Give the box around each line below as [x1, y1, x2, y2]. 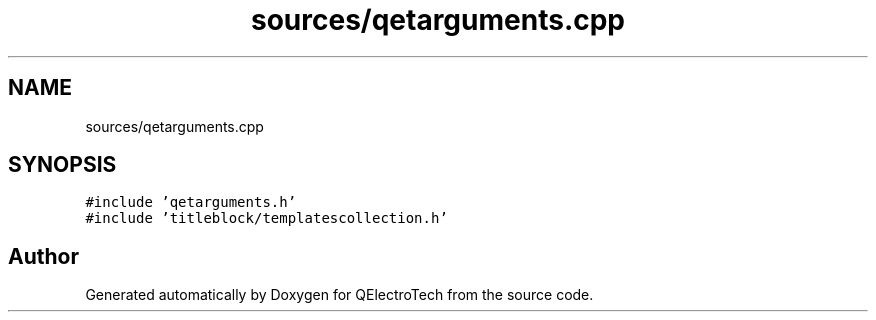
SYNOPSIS [8, 152, 117, 178]
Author [8, 243, 79, 269]
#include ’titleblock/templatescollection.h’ [85, 210, 448, 227]
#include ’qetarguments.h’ [85, 194, 297, 211]
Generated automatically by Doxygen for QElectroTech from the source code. [85, 286, 594, 304]
